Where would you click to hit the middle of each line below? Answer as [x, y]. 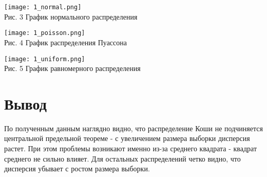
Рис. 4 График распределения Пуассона [66, 42]
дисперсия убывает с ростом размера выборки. [77, 169]
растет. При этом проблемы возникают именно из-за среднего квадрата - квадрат [131, 148]
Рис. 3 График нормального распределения [71, 16]
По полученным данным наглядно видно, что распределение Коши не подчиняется [133, 128]
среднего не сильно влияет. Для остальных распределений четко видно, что [122, 158]
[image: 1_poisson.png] [45, 33]
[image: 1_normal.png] [43, 7]
